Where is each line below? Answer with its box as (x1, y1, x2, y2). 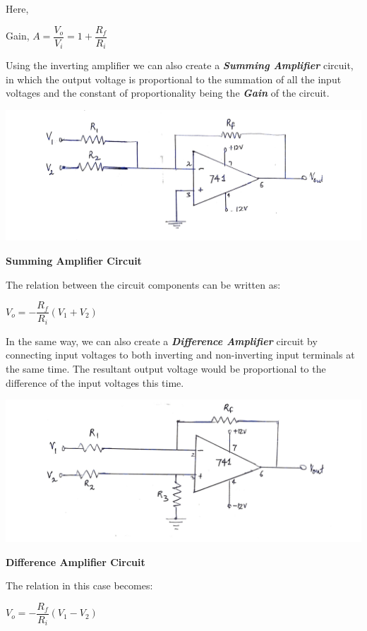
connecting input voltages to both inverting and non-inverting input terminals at (6, 347, 355, 362)
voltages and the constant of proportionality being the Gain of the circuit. (6, 85, 330, 100)
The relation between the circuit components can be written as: (6, 277, 281, 292)
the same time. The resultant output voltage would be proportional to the (6, 361, 326, 375)
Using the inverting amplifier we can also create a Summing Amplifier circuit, (6, 58, 354, 73)
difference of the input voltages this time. (6, 375, 184, 390)
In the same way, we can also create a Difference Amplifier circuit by (6, 333, 318, 348)
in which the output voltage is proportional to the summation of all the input (6, 71, 342, 86)
